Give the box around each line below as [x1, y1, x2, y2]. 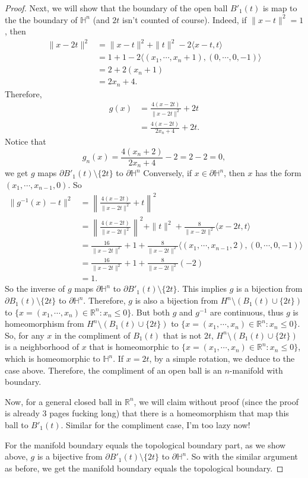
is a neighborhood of [5, 340, 79, 353]
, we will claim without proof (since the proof [134, 395, 299, 407]
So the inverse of [5, 282, 65, 295]
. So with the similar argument [186, 450, 299, 463]
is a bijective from [37, 450, 103, 463]
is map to [262, 2, 297, 14]
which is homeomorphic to [5, 352, 100, 365]
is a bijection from [236, 282, 303, 295]
